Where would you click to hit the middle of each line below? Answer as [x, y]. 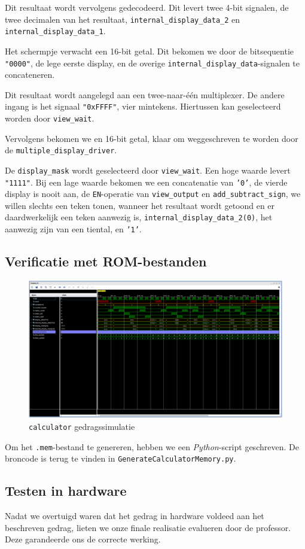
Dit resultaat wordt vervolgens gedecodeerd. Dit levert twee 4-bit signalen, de [147, 7]
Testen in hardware [66, 491]
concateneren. [30, 75]
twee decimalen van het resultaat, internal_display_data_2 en [123, 19]
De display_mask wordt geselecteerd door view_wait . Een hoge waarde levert [148, 170]
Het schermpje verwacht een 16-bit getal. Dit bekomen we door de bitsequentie [150, 51]
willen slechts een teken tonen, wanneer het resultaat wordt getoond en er [140, 205]
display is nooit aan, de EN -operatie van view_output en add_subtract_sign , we [153, 194]
